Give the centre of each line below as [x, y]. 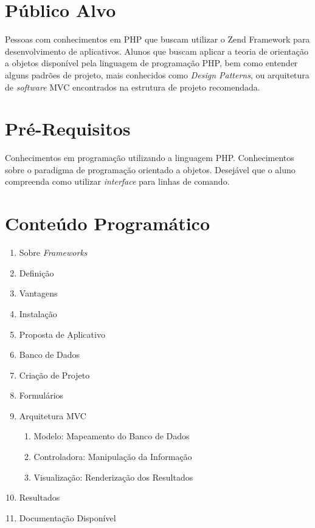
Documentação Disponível [67, 517]
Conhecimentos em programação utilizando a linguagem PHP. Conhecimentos [150, 158]
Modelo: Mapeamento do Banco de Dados [112, 436]
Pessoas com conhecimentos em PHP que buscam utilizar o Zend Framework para [157, 39]
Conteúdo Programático [107, 223]
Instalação [38, 313]
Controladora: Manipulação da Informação [113, 457]
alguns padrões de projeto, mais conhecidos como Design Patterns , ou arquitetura [157, 74]
